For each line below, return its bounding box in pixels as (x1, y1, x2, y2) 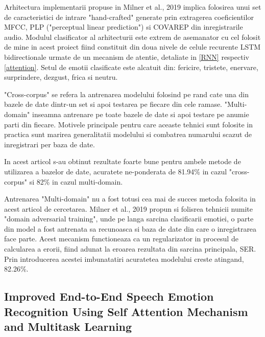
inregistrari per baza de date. (4, 139, 95, 149)
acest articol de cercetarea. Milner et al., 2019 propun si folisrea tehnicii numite (4, 203, 253, 214)
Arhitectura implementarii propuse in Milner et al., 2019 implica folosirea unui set (4, 2, 261, 12)
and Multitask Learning (4, 319, 132, 334)
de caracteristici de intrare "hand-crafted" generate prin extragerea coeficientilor (4, 11, 254, 22)
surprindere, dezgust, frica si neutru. (4, 72, 118, 82)
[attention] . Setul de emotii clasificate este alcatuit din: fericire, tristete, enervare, (4, 61, 258, 72)
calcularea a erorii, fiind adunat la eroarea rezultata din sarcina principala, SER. (4, 243, 256, 254)
